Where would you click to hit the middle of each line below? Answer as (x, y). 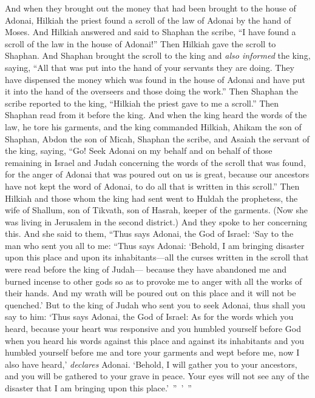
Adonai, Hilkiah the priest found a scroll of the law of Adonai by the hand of (148, 20)
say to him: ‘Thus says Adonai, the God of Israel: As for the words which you (149, 317)
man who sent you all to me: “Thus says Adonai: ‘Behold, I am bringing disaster (155, 245)
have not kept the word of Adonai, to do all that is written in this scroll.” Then (152, 186)
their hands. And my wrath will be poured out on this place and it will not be (151, 293)
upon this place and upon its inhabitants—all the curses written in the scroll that (157, 257)
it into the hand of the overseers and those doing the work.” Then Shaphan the (151, 91)
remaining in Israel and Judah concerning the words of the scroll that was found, (155, 162)
